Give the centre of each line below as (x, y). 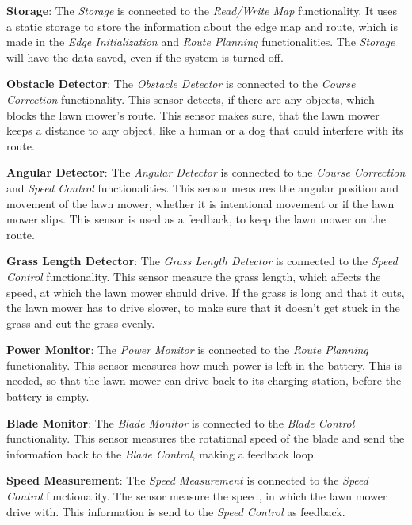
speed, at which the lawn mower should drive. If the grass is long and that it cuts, (206, 292)
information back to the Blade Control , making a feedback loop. (162, 453)
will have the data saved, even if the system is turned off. (145, 57)
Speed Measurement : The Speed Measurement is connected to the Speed (187, 480)
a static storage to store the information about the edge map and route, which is (202, 26)
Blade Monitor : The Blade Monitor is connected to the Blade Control (181, 422)
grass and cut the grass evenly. (81, 323)
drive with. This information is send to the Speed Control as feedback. (176, 511)
